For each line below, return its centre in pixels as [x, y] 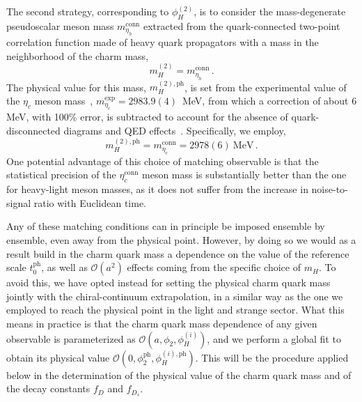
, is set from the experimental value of [266, 87]
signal [19, 202]
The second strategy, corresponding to [88, 11]
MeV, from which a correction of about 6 [269, 101]
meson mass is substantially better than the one [244, 175]
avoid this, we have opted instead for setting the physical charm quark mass [168, 283]
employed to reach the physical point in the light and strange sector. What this [175, 310]
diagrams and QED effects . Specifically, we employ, [175, 131]
